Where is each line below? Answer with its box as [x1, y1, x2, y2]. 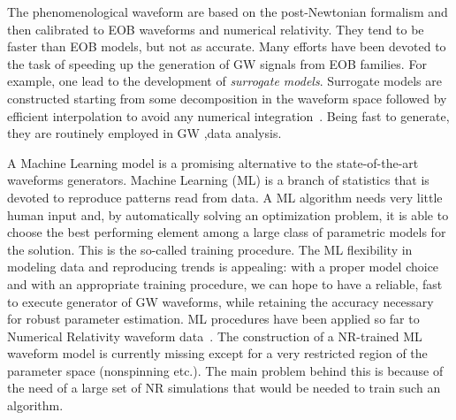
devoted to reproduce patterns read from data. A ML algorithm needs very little [7, 187, 443, 206]
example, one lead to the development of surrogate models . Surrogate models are [7, 72, 442, 90]
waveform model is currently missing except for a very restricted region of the [7, 344, 428, 363]
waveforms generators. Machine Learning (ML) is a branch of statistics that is [7, 171, 429, 189]
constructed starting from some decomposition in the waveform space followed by [7, 88, 447, 107]
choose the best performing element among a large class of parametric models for [7, 223, 446, 241]
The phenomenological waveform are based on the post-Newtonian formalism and [7, 3, 448, 20]
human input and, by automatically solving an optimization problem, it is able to [7, 205, 449, 224]
